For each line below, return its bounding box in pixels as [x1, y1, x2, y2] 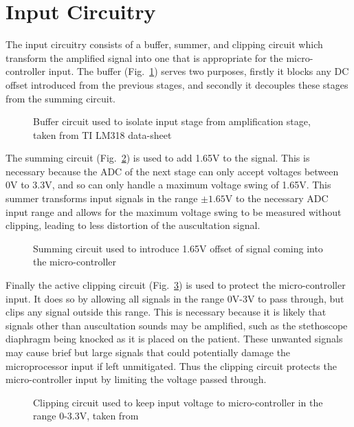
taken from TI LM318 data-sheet [33, 127, 172, 142]
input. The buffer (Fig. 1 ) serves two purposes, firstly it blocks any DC [48, 64, 349, 78]
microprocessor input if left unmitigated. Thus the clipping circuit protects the [5, 358, 337, 373]
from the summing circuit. [5, 91, 115, 105]
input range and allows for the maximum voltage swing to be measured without [5, 204, 342, 219]
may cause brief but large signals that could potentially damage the [5, 345, 291, 359]
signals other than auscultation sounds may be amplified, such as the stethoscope [5, 318, 348, 332]
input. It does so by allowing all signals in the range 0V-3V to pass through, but [5, 291, 344, 305]
